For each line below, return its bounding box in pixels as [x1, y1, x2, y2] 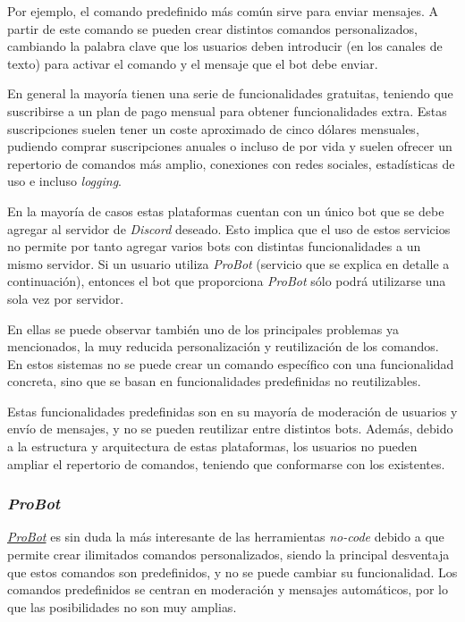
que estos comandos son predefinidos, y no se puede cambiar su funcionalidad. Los [7, 562, 458, 581]
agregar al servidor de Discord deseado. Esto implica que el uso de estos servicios [7, 219, 451, 238]
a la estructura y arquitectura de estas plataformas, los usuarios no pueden [7, 437, 418, 456]
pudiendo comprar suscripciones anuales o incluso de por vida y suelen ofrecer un [7, 137, 452, 155]
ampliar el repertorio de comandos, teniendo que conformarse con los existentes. [7, 454, 445, 473]
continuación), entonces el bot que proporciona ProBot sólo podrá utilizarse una [7, 272, 446, 290]
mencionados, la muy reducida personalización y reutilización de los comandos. [7, 337, 439, 356]
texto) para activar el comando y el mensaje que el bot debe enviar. [7, 54, 378, 72]
